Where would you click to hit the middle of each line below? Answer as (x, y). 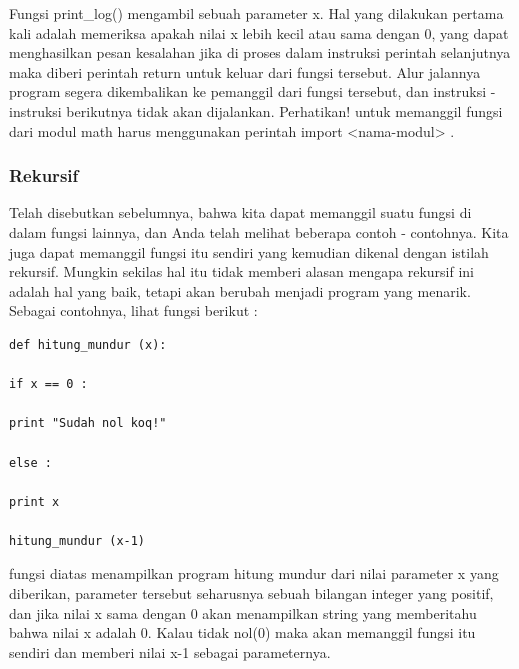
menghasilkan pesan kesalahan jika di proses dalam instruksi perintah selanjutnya (260, 52)
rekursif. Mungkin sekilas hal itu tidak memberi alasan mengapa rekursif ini (241, 271)
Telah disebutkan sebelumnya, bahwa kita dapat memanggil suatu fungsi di (240, 212)
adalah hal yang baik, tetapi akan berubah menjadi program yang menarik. (240, 290)
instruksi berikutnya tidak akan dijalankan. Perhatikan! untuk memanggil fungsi (256, 110)
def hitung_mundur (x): (88, 344)
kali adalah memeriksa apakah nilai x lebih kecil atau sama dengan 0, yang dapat (259, 32)
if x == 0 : (48, 384)
